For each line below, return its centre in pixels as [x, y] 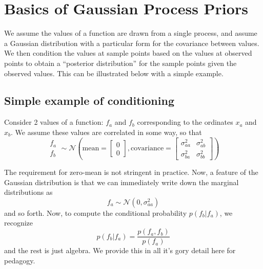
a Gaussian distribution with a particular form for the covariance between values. [132, 43]
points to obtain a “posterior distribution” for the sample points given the [120, 63]
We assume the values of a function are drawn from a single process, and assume [131, 33]
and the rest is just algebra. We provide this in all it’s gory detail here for [120, 250]
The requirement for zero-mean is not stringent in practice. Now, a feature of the [131, 172]
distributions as [28, 192]
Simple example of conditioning [89, 100]
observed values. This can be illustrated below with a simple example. [114, 73]
